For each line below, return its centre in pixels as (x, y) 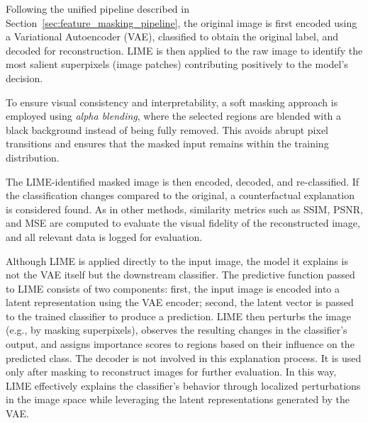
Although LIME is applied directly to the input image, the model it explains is (177, 260)
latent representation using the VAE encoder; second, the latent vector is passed (180, 302)
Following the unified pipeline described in (97, 9)
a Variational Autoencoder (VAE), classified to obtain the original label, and (172, 36)
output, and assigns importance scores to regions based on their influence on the (180, 344)
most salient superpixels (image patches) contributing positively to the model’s (177, 64)
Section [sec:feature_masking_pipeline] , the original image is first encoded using (182, 22)
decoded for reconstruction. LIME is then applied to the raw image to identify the (184, 50)
